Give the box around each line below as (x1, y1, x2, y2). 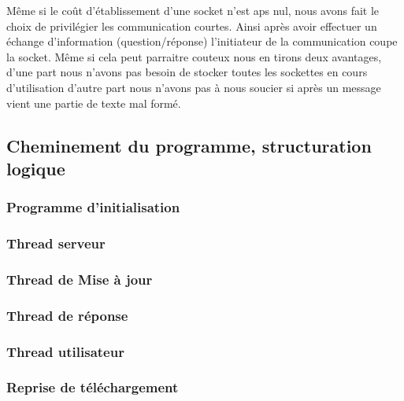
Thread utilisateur (6, 341, 124, 361)
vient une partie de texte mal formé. (6, 94, 181, 111)
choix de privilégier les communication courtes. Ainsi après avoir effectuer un (6, 17, 377, 34)
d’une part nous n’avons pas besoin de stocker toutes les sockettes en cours (6, 64, 368, 80)
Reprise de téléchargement (6, 377, 179, 397)
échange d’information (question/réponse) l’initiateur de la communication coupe (6, 33, 398, 50)
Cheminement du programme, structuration (6, 133, 372, 157)
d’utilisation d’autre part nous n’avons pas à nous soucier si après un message (6, 79, 381, 95)
